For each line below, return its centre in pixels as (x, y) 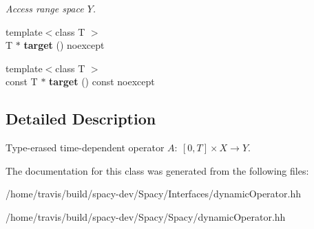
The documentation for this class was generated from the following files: (157, 170)
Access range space (45, 8)
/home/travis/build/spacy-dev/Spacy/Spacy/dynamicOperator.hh (146, 216)
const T (22, 81)
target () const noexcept (102, 81)
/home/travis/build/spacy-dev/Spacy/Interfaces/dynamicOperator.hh (154, 194)
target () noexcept (64, 45)
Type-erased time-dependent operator (85, 148)
